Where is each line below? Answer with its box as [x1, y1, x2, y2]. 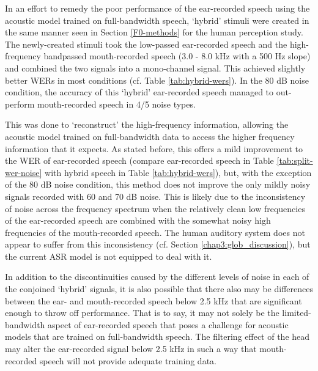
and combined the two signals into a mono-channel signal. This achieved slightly [5, 61, 306, 74]
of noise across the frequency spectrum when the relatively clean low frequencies [5, 202, 305, 215]
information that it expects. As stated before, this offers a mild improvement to [5, 142, 303, 155]
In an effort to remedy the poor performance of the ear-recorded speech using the [5, 2, 310, 14]
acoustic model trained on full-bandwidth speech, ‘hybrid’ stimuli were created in [5, 13, 309, 26]
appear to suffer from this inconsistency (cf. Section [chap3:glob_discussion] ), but [5, 238, 311, 251]
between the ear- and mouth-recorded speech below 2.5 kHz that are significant [5, 294, 302, 307]
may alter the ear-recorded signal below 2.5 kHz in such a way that [5, 342, 257, 355]
